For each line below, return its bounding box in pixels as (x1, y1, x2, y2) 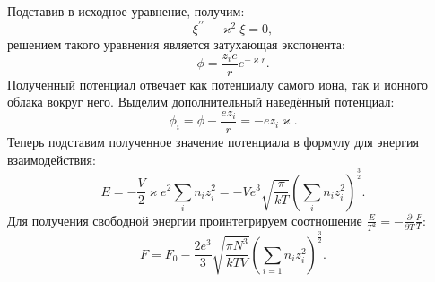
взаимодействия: (7, 150, 96, 168)
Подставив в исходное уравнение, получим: (7, 2, 245, 20)
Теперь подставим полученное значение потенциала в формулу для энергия (7, 132, 419, 150)
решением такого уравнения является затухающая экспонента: (7, 35, 345, 54)
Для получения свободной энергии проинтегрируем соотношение (7, 210, 362, 229)
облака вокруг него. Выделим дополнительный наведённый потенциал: (7, 92, 395, 111)
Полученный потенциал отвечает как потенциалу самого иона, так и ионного (7, 74, 429, 93)
